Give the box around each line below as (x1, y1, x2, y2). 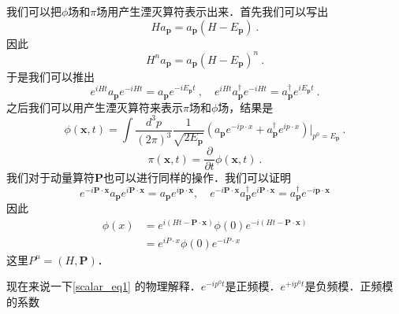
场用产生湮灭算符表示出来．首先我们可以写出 (96, 3, 329, 19)
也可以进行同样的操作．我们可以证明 (103, 169, 292, 186)
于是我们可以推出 (6, 68, 95, 84)
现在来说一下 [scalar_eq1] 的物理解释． (6, 278, 201, 294)
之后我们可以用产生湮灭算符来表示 (6, 98, 183, 115)
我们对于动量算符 (6, 169, 95, 186)
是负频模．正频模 (304, 278, 393, 294)
